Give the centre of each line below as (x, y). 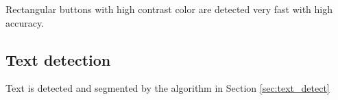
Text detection (58, 59)
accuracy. (25, 22)
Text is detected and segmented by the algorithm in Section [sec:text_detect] (168, 88)
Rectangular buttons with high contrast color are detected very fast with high (169, 9)
